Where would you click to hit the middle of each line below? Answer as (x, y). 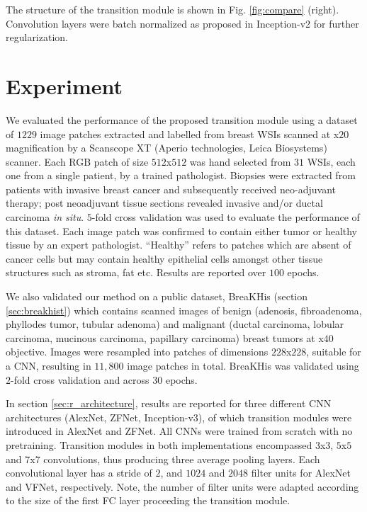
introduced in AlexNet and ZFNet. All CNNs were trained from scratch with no (179, 431)
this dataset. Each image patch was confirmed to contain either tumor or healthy (182, 231)
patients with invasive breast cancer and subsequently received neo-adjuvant (171, 189)
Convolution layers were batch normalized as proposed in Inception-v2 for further (182, 23)
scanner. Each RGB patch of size (77, 161)
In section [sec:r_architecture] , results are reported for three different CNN (169, 403)
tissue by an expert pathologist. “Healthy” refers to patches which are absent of (179, 245)
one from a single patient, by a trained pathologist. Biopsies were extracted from (181, 175)
